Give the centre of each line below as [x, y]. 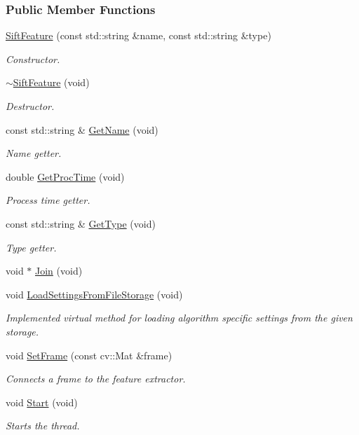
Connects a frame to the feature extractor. [96, 379]
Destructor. [30, 106]
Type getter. [31, 247]
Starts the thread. [43, 426]
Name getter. [34, 153]
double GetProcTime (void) [65, 176]
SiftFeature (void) [51, 82]
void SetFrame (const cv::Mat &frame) [89, 355]
